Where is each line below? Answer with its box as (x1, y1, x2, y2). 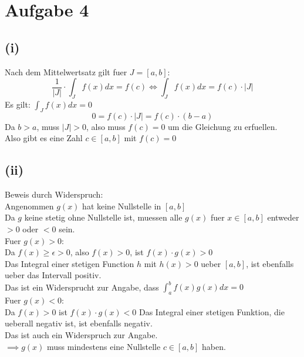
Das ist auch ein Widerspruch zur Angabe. (5, 328, 158, 341)
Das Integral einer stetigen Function (5, 257, 134, 269)
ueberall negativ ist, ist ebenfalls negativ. (5, 317, 153, 329)
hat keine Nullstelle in (82, 199, 161, 212)
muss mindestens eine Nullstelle (46, 340, 161, 352)
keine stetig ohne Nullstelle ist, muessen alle (24, 211, 183, 223)
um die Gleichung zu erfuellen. (168, 120, 278, 132)
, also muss (86, 120, 126, 132)
